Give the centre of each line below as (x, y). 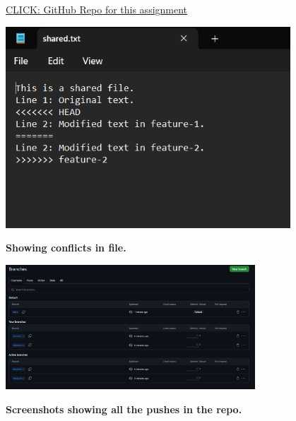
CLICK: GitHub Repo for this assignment (97, 9)
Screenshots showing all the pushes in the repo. (124, 409)
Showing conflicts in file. (66, 248)
